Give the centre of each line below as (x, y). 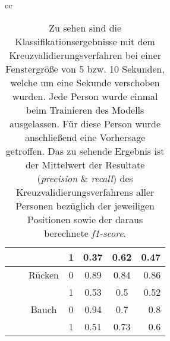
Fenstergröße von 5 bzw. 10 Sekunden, (85, 68)
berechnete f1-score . (85, 233)
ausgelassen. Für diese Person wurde (85, 123)
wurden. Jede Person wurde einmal (85, 96)
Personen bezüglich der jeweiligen (85, 205)
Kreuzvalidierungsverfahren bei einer (85, 55)
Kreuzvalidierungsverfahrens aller (85, 192)
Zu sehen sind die (85, 27)
